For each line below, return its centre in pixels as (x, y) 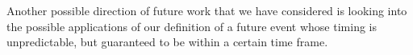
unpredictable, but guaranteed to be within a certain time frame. (167, 42)
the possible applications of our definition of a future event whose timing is (192, 26)
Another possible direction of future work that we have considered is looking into (207, 10)
